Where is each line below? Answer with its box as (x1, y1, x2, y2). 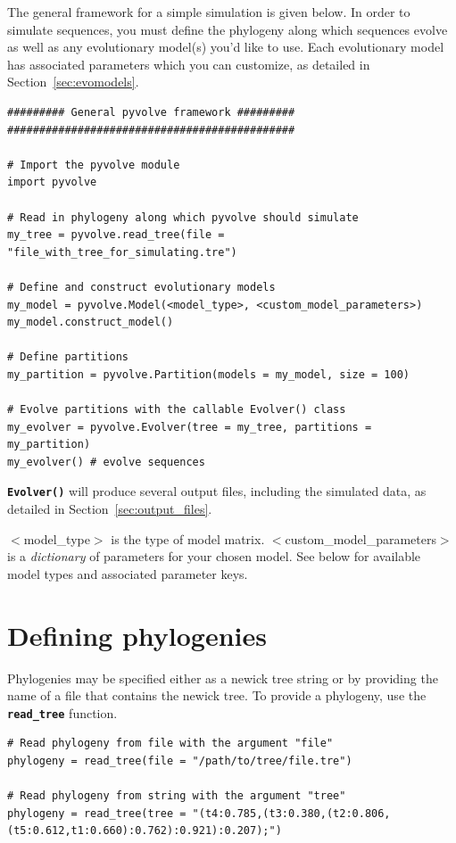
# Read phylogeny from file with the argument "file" (7, 737, 334, 750)
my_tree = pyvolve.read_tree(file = (7, 228, 225, 242)
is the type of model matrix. (111, 529, 265, 548)
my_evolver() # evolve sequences (7, 455, 205, 468)
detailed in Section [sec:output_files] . (7, 500, 212, 518)
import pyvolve (7, 176, 97, 189)
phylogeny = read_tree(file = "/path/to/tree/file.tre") (7, 755, 352, 768)
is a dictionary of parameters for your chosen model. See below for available (7, 547, 421, 566)
